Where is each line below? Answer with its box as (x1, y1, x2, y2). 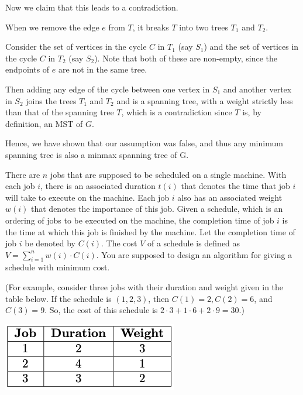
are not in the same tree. (58, 63, 147, 75)
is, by (242, 106, 261, 118)
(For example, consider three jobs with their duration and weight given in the (5, 281, 284, 293)
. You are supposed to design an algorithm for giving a (96, 248, 292, 260)
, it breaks (132, 20, 169, 33)
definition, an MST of (5, 117, 83, 129)
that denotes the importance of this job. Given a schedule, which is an (31, 202, 283, 215)
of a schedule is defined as (147, 237, 240, 249)
